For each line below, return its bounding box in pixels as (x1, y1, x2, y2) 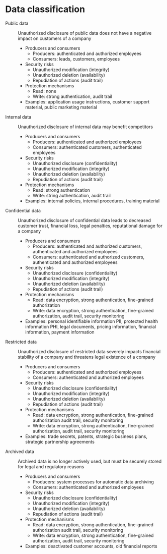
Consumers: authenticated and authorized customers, (32, 254, 145, 260)
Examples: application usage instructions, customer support (25, 98, 150, 104)
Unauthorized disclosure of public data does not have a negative (18, 30, 152, 36)
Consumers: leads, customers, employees (32, 56, 120, 62)
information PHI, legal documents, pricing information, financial (25, 323, 156, 329)
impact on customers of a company (18, 35, 92, 41)
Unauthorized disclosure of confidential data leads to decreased (18, 217, 151, 223)
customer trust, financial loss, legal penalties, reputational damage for (18, 223, 162, 229)
